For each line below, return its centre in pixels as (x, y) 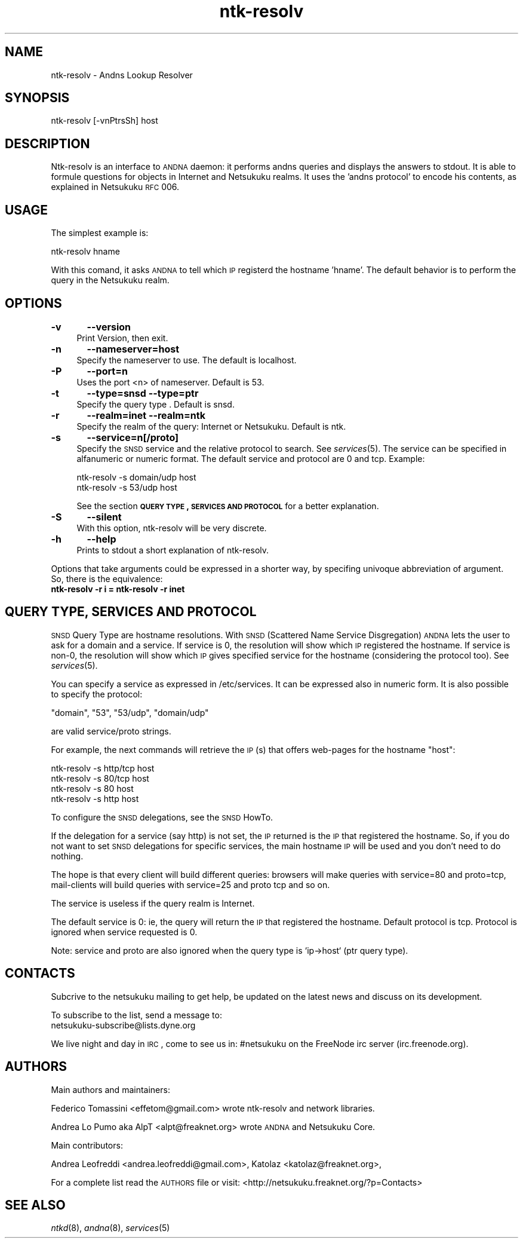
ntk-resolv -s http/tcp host (103, 768)
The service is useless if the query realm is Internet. (153, 903)
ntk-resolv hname (85, 252)
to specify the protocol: (97, 694)
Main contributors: (87, 1145)
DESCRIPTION (47, 143)
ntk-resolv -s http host (95, 798)
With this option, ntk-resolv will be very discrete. (172, 528)
